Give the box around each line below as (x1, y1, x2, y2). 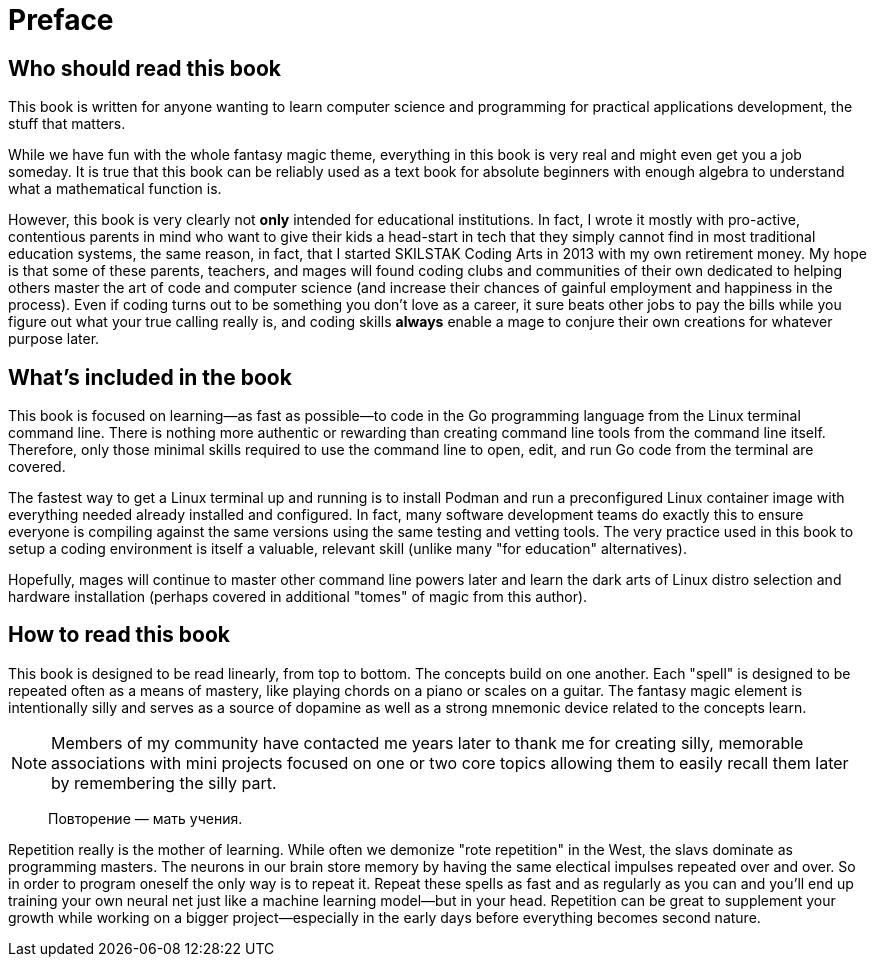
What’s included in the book (8, 364, 292, 390)
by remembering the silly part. (51, 772, 277, 793)
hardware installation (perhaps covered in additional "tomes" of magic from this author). (8, 588, 588, 606)
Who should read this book (8, 55, 281, 81)
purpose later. (8, 330, 100, 348)
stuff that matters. (8, 115, 126, 133)
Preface (8, 3, 114, 37)
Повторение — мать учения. (48, 809, 243, 827)
